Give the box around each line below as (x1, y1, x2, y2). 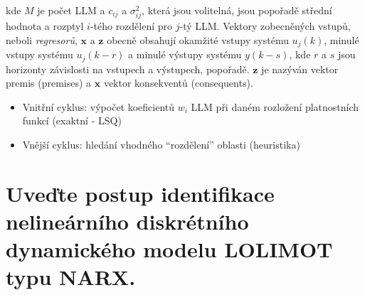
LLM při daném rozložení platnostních (191, 99, 359, 114)
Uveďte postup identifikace (6, 178, 275, 208)
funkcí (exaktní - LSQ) (22, 113, 122, 128)
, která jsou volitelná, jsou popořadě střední (142, 3, 332, 17)
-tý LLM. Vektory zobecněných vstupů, (179, 18, 351, 33)
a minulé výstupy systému (128, 47, 242, 62)
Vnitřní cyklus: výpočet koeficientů (22, 99, 175, 114)
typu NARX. (6, 262, 136, 291)
